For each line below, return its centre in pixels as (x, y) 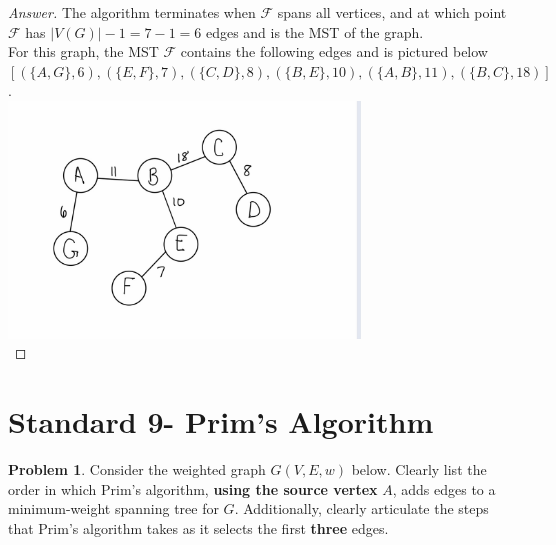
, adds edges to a (444, 488)
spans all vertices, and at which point (392, 12)
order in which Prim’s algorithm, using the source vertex (193, 488)
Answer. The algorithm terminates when (132, 12)
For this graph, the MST (83, 51)
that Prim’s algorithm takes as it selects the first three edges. (198, 527)
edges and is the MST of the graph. (314, 31)
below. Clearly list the (419, 469)
